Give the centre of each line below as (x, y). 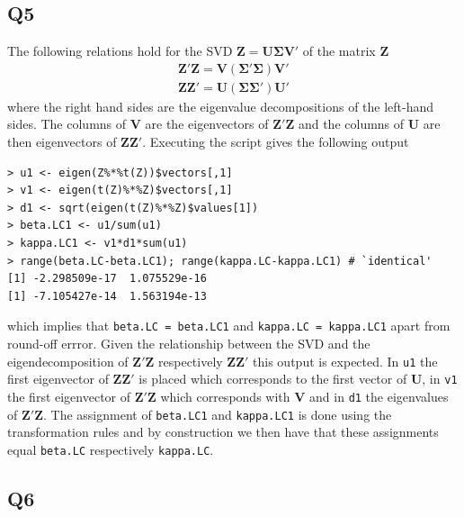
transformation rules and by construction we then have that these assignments (223, 432)
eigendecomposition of (68, 361)
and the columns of (351, 124)
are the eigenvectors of (207, 124)
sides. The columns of (67, 124)
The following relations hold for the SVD (120, 51)
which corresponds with (225, 396)
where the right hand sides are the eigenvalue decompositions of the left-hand (221, 106)
